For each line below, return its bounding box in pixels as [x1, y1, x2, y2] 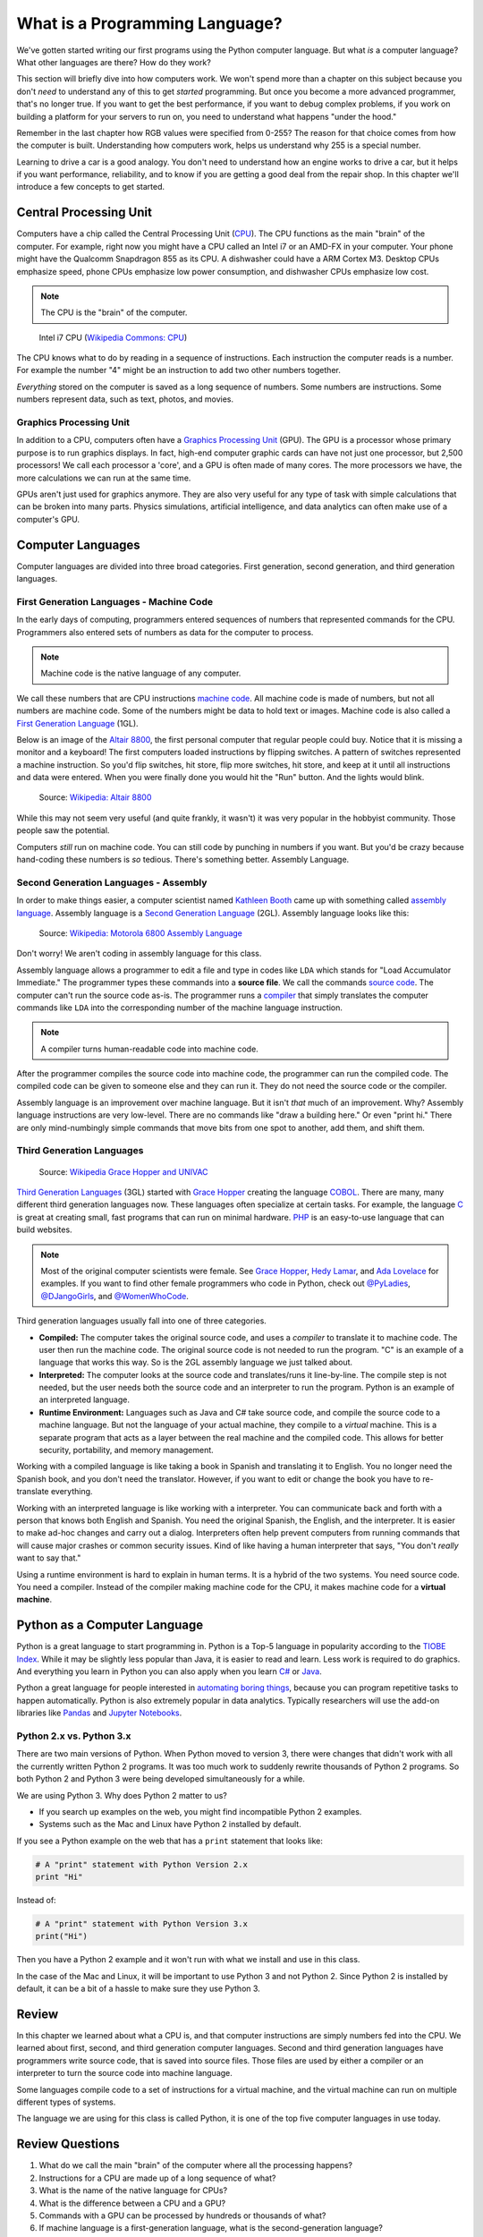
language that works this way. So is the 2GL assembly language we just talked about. [38, 1357, 353, 1368]
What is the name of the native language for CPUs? [38, 2185, 228, 2196]
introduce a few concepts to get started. [16, 182, 165, 192]
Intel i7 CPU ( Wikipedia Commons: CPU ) [38, 332, 188, 343]
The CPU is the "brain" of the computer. [40, 307, 188, 318]
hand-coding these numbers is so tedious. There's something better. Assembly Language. [16, 855, 350, 865]
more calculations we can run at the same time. [16, 472, 191, 483]
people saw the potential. [16, 825, 110, 836]
